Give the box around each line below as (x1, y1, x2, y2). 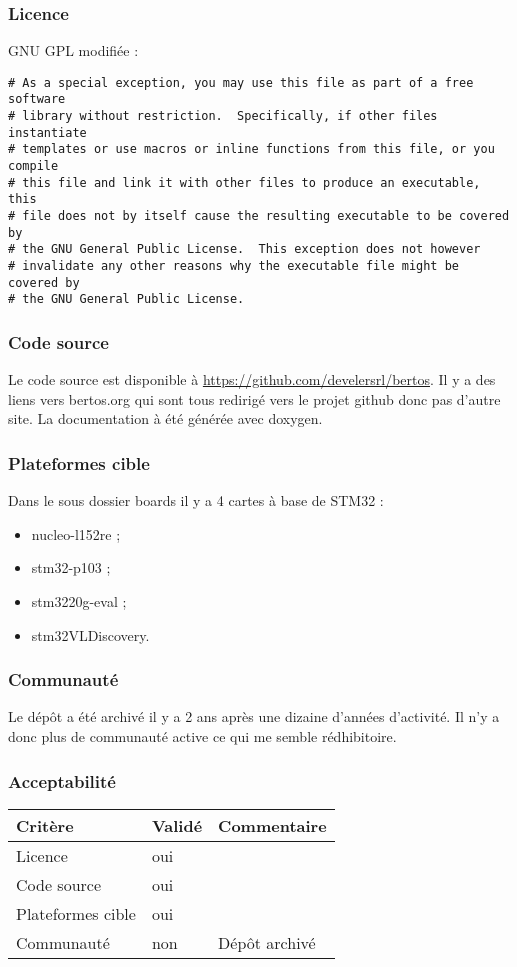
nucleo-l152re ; (31, 523, 121, 544)
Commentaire (218, 813, 327, 837)
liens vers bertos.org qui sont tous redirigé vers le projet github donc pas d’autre (8, 388, 501, 409)
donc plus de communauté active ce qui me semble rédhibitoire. (8, 726, 397, 746)
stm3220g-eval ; (31, 591, 127, 611)
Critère (16, 813, 74, 837)
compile (8, 159, 59, 174)
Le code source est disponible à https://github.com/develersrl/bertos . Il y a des (8, 369, 496, 390)
